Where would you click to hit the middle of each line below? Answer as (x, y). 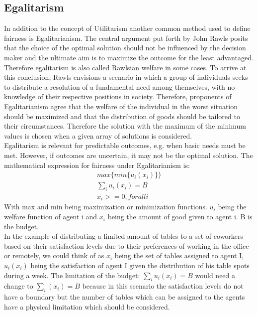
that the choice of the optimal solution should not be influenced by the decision (125, 48)
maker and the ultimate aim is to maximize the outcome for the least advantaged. (129, 57)
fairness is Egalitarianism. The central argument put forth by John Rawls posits (126, 38)
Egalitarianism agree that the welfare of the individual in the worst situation (121, 106)
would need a (215, 275)
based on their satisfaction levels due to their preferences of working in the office (127, 245)
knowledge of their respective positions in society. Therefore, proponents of (118, 96)
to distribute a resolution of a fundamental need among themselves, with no (120, 86)
